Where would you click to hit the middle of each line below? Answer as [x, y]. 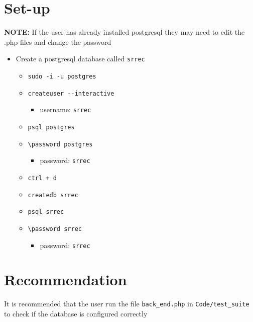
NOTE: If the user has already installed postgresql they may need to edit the [124, 32]
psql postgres [51, 127]
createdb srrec [53, 195]
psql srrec [46, 212]
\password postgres [60, 144]
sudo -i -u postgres [62, 76]
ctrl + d [42, 178]
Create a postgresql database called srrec [80, 59]
